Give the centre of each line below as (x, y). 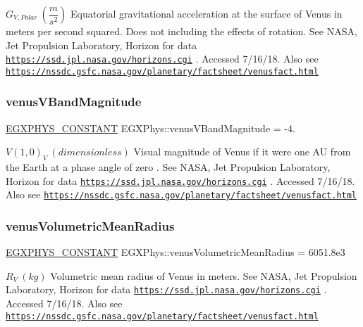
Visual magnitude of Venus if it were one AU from (242, 152)
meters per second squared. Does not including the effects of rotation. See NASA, (181, 31)
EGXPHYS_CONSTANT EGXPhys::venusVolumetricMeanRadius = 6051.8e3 (176, 252)
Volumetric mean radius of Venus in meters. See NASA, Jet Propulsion (204, 275)
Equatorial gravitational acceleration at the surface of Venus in (207, 13)
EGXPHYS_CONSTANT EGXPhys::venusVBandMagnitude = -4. (150, 128)
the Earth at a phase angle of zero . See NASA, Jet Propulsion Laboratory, (168, 167)
